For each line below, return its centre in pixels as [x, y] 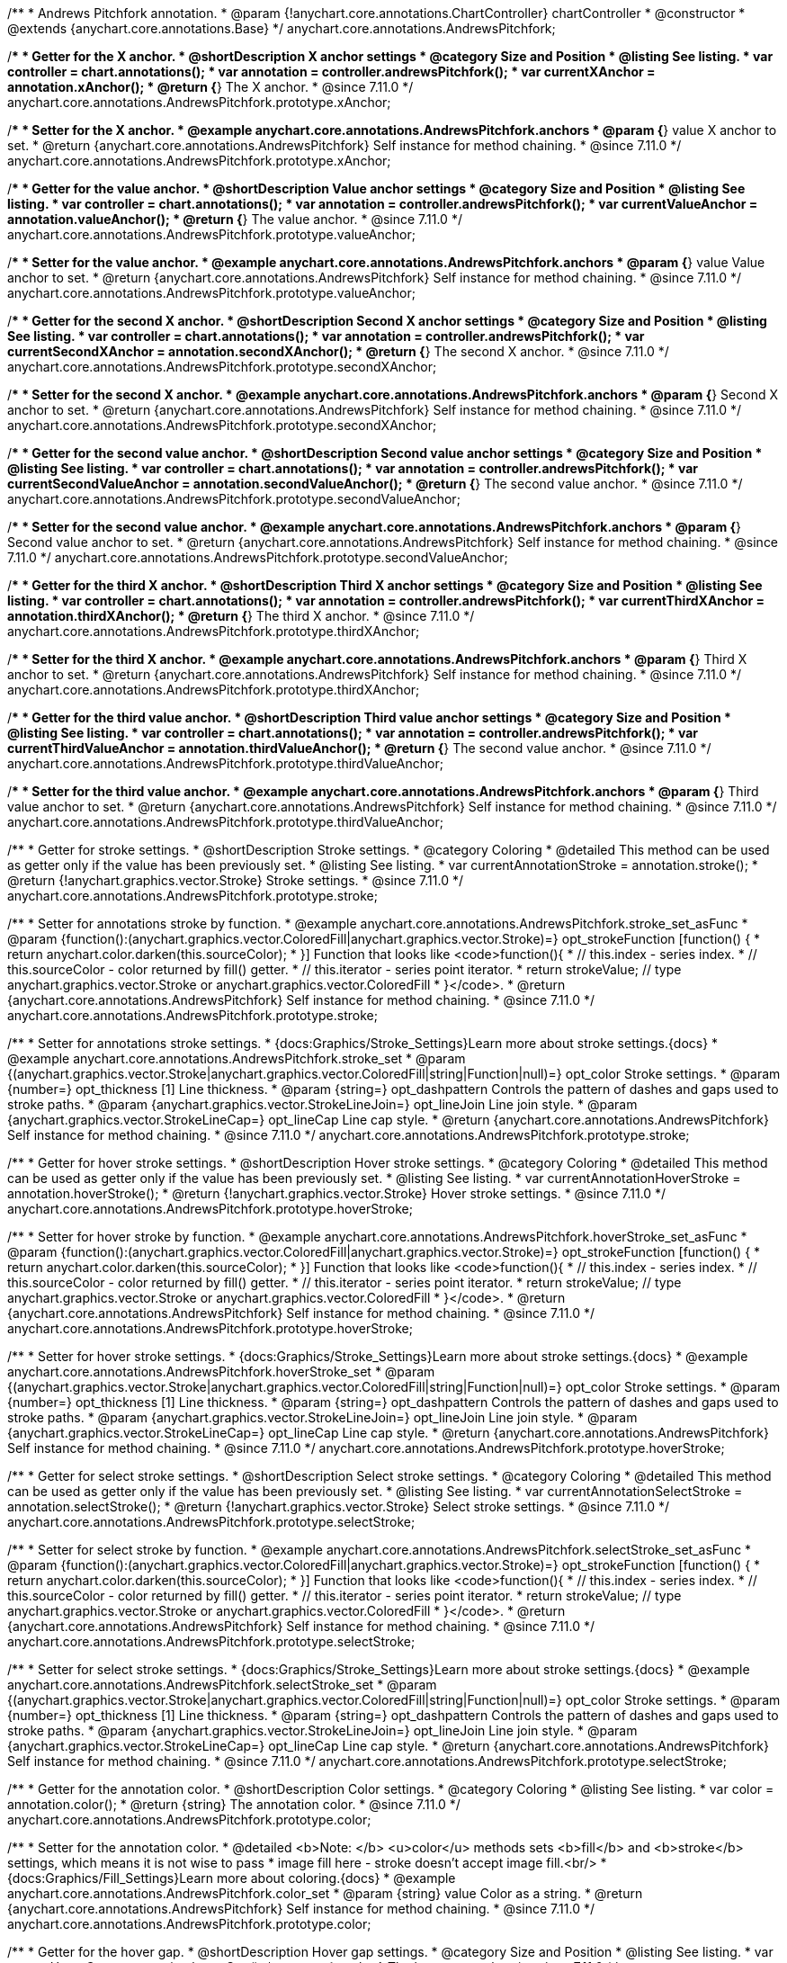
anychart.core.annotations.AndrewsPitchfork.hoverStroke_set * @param [221, 1371]
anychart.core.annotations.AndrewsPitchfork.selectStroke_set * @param [222, 1685]
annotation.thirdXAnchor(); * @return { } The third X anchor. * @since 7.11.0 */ [241, 616]
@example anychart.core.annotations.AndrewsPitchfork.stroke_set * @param [237, 1058]
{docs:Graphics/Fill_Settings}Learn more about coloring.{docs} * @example [232, 1878]
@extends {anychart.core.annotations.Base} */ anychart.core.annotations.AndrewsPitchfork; [282, 28]
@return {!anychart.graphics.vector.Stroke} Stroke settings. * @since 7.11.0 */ [236, 880]
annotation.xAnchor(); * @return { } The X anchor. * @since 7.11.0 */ [210, 87]
